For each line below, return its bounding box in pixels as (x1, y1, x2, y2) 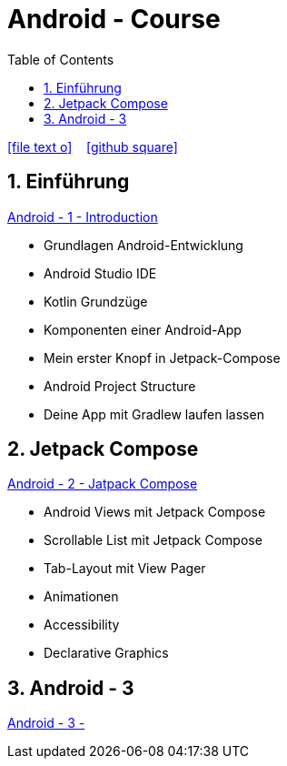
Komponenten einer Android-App (44, 321, 242, 338)
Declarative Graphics (44, 645, 169, 661)
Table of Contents (7, 51, 114, 67)
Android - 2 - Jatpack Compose (7, 476, 198, 492)
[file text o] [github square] (7, 138, 178, 155)
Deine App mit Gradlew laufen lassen (44, 406, 264, 422)
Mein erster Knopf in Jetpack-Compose (44, 349, 281, 366)
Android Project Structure (44, 378, 196, 394)
